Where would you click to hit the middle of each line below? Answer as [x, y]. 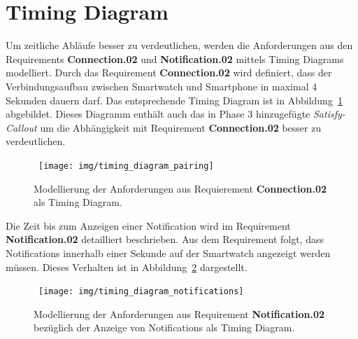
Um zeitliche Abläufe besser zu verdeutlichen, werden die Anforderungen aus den [179, 45]
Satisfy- [329, 114]
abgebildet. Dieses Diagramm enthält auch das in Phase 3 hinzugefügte [158, 114]
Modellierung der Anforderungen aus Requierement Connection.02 [180, 188]
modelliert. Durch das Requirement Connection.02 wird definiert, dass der [169, 72]
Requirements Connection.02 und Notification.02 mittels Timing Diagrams [175, 58]
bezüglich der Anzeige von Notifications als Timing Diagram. [164, 327]
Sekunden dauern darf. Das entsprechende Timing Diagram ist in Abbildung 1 [174, 100]
